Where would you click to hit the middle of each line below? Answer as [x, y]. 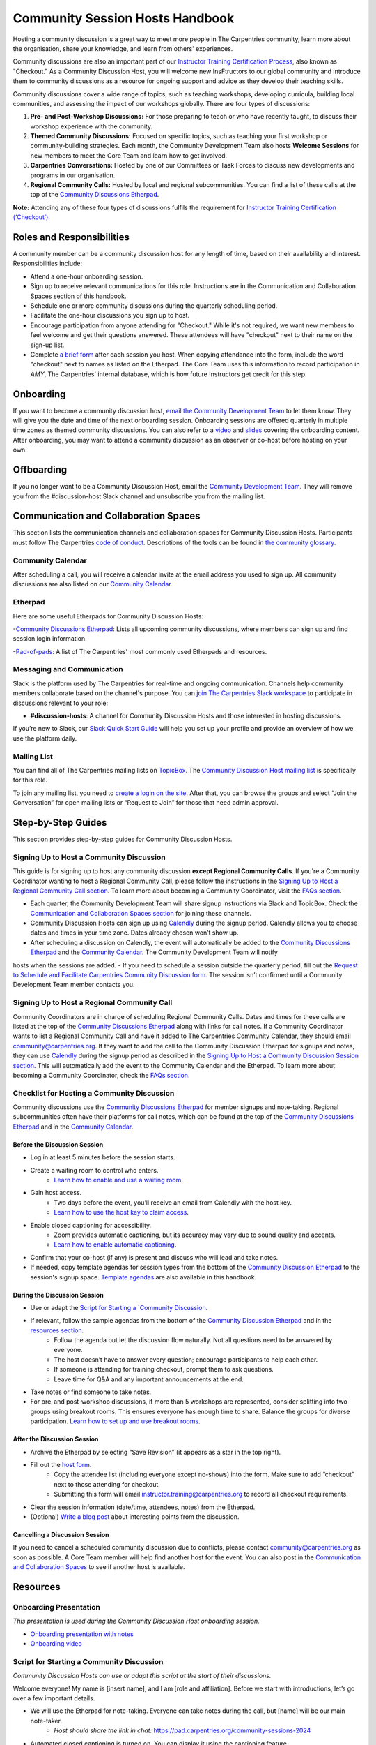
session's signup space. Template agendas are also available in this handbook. [143, 1277]
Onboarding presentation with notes [82, 1634]
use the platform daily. [45, 738]
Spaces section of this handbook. [78, 296]
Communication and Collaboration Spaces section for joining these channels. [141, 913]
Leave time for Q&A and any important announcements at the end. [149, 1379]
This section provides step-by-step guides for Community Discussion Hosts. [123, 839]
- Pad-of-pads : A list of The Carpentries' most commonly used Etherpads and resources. [140, 651]
